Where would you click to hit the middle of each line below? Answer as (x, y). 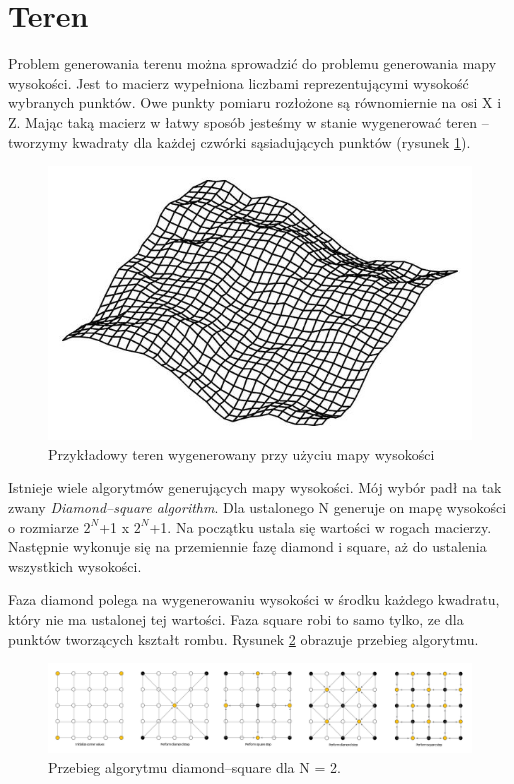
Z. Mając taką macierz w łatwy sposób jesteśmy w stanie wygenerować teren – (248, 121)
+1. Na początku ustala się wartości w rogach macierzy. (320, 526)
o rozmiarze (43, 526)
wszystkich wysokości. (75, 565)
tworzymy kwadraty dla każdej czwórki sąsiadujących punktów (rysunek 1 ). (239, 141)
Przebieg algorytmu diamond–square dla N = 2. (194, 767)
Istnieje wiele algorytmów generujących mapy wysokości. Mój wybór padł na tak (255, 487)
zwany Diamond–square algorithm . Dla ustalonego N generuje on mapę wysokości (257, 507)
